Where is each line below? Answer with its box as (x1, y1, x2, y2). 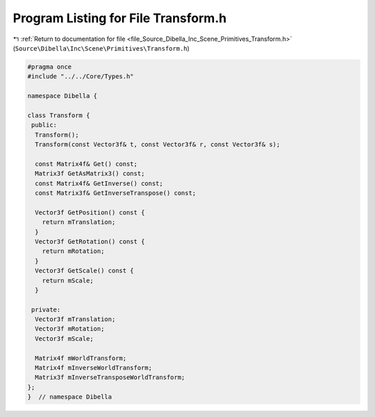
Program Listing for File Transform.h (12, 10, 227, 26)
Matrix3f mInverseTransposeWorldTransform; (35, 373, 185, 382)
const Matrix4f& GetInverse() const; (35, 179, 163, 187)
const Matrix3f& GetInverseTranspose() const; (35, 189, 197, 197)
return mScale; (42, 276, 94, 284)
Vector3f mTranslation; (35, 316, 116, 323)
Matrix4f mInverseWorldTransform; (35, 364, 153, 372)
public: (31, 121, 58, 129)
